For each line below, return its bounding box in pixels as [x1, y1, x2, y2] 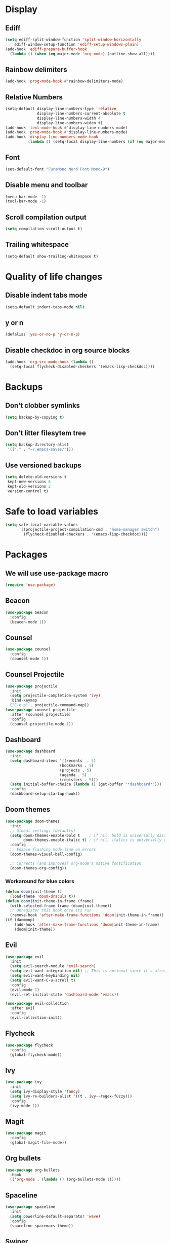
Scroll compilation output [5, 213, 87, 222]
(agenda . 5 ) [59, 772, 87, 778]
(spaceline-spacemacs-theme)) [10, 1223, 73, 1228]
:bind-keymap [10, 698, 37, 703]
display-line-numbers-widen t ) [37, 120, 103, 125]
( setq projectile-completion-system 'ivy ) [10, 693, 101, 698]
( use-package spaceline [5, 1204, 56, 1210]
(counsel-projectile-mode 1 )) [10, 721, 73, 726]
